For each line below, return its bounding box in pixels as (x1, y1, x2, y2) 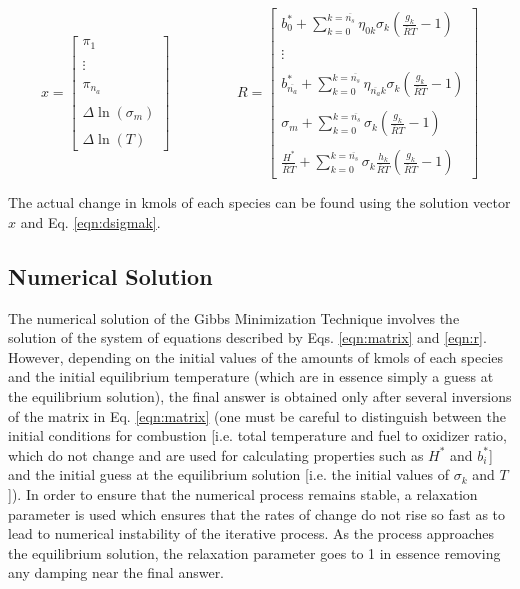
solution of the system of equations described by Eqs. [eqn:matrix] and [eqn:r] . (8, 327, 487, 348)
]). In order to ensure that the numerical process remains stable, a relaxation (8, 484, 478, 505)
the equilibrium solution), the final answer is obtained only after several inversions (8, 386, 512, 407)
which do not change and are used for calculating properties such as (8, 444, 424, 465)
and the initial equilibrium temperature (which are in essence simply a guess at (8, 366, 494, 387)
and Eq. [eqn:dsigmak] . (20, 211, 161, 232)
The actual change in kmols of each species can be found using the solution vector (8, 192, 511, 213)
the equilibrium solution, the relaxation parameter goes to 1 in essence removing (8, 542, 501, 563)
